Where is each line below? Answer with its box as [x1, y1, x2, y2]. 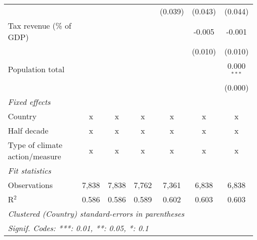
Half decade [8, 124, 48, 136]
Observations [8, 179, 53, 191]
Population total [8, 63, 65, 75]
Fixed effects [8, 96, 51, 107]
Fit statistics [8, 164, 51, 176]
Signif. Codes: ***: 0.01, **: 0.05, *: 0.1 [8, 222, 149, 234]
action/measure [8, 150, 61, 162]
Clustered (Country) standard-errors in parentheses [8, 207, 184, 219]
